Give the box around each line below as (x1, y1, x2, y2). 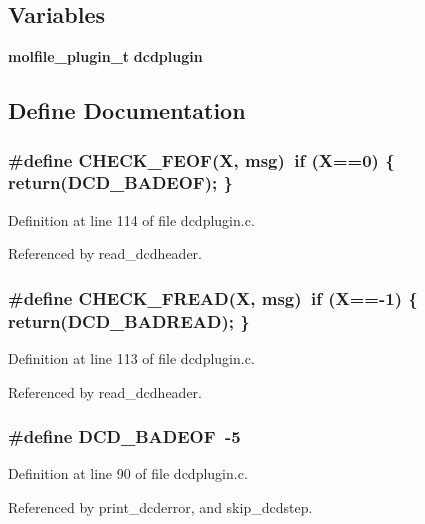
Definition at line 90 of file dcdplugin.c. (8, 463, 248, 484)
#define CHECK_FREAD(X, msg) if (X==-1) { (8, 285, 418, 310)
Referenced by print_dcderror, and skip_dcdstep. (8, 497, 313, 518)
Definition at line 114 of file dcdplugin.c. (8, 209, 255, 230)
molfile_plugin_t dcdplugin (8, 46, 203, 67)
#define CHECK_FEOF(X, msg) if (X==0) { (8, 147, 395, 172)
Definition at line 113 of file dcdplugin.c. (8, 348, 255, 369)
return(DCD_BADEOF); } (8, 170, 233, 195)
